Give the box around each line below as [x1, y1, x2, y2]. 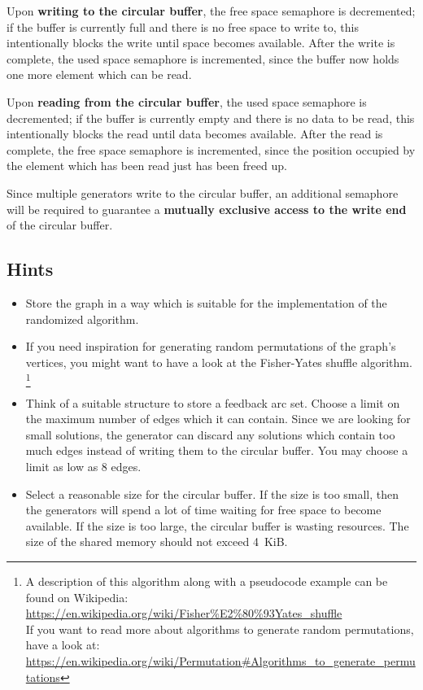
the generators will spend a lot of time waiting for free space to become [25, 501, 382, 518]
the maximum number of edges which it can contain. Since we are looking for [25, 410, 411, 427]
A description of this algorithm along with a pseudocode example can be [25, 572, 388, 589]
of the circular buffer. [7, 216, 113, 234]
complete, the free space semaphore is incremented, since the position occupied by [7, 141, 416, 158]
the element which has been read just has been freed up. [7, 157, 287, 174]
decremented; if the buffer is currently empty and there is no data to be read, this [7, 109, 415, 126]
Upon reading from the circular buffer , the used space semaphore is [7, 93, 367, 110]
